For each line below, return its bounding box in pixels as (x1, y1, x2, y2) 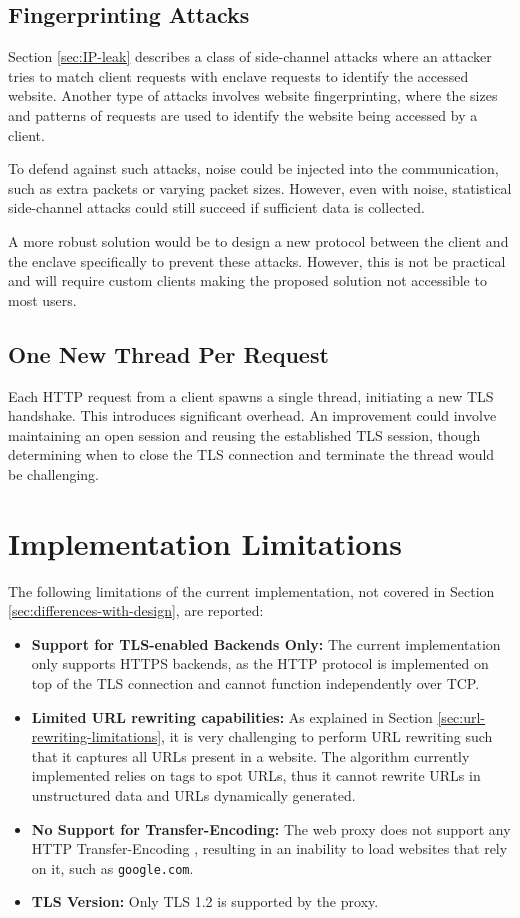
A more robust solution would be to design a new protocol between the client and (8, 230, 509, 251)
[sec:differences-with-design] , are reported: (8, 600, 264, 621)
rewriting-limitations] (31, 726, 162, 747)
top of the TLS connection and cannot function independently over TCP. (31, 673, 480, 693)
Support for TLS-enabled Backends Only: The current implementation (31, 633, 501, 654)
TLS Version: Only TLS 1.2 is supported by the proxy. (31, 891, 379, 912)
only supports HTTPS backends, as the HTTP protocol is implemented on (31, 653, 489, 674)
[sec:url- (437, 706, 486, 727)
